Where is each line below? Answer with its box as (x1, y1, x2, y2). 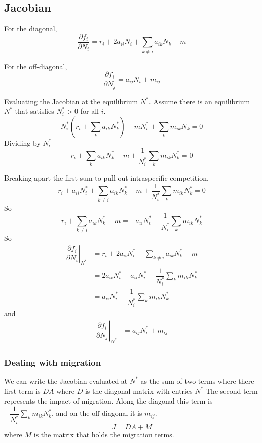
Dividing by (4, 137, 41, 148)
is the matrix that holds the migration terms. (33, 429, 174, 439)
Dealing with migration (4, 356, 101, 368)
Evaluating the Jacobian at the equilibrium (4, 96, 138, 106)
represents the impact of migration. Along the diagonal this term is (4, 395, 213, 406)
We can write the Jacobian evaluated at (4, 375, 128, 386)
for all (80, 106, 99, 116)
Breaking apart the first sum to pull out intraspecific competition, (4, 172, 209, 183)
